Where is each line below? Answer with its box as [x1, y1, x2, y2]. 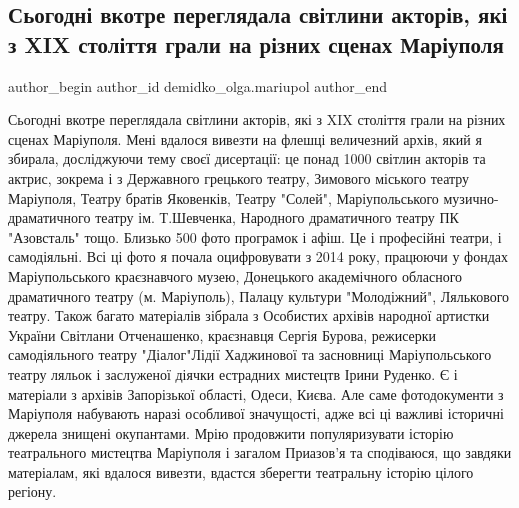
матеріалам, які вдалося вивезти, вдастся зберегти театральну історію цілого [8, 461, 474, 482]
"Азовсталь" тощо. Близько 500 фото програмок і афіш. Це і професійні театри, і [8, 226, 502, 247]
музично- [443, 187, 499, 208]
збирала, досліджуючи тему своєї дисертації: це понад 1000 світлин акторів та [8, 148, 486, 169]
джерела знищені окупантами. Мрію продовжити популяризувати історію [8, 422, 454, 443]
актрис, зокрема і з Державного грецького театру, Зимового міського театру [8, 167, 470, 188]
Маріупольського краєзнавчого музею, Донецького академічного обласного [8, 265, 463, 286]
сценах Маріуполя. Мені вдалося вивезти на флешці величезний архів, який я [8, 128, 482, 149]
